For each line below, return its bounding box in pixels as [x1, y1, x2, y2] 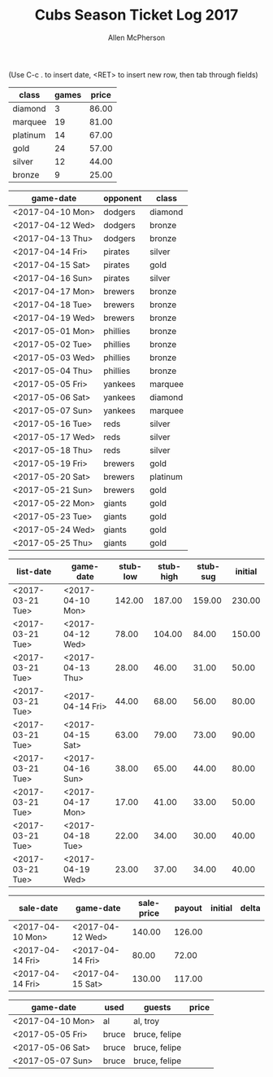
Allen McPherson [107, 33, 166, 42]
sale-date [19, 902, 58, 913]
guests [143, 1001, 171, 1013]
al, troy [133, 1015, 160, 1026]
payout [174, 902, 203, 913]
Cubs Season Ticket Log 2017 [34, 6, 239, 24]
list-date [15, 565, 52, 577]
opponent [102, 192, 142, 204]
